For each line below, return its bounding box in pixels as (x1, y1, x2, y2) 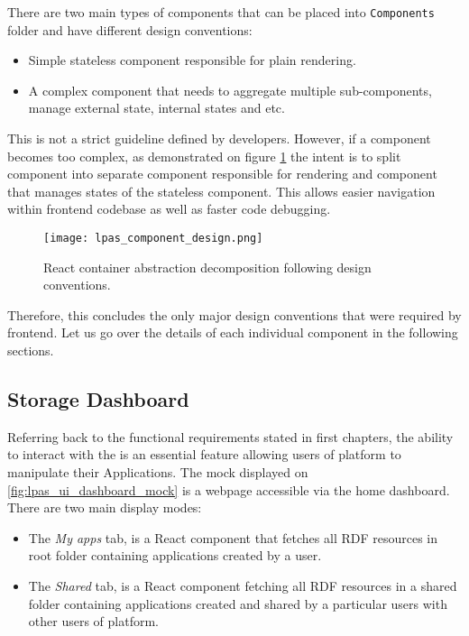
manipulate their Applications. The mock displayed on (7, 463, 308, 482)
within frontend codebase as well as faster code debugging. (7, 199, 331, 218)
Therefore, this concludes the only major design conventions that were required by (7, 305, 462, 324)
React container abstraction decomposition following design (43, 257, 372, 276)
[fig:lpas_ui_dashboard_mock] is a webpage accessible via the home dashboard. (7, 480, 450, 499)
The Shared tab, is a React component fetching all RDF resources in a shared (28, 576, 457, 595)
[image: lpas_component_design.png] (43, 232, 263, 244)
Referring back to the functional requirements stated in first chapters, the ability (7, 427, 454, 446)
